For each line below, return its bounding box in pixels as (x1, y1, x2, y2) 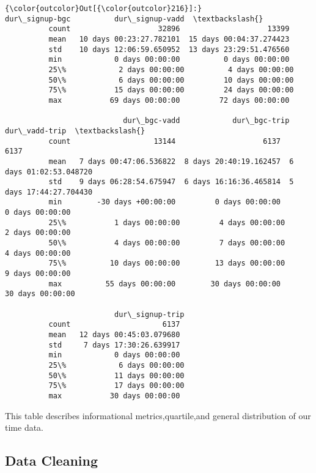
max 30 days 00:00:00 (48, 391, 180, 400)
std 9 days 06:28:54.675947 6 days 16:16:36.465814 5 (48, 177, 294, 187)
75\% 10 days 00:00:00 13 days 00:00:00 (48, 259, 285, 268)
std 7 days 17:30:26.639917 (48, 340, 180, 349)
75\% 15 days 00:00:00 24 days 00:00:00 (48, 86, 294, 95)
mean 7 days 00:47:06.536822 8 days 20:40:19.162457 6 (48, 157, 294, 166)
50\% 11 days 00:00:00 (48, 371, 185, 380)
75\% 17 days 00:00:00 (48, 381, 185, 390)
